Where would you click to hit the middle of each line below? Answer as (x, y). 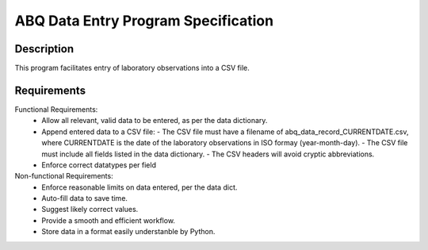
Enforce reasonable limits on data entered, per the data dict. (139, 187)
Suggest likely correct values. (90, 210)
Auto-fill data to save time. (85, 198)
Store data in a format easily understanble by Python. (128, 232)
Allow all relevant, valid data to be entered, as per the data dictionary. (155, 121)
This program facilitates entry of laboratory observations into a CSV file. (132, 68)
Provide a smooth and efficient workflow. (109, 220)
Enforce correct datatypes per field (99, 165)
